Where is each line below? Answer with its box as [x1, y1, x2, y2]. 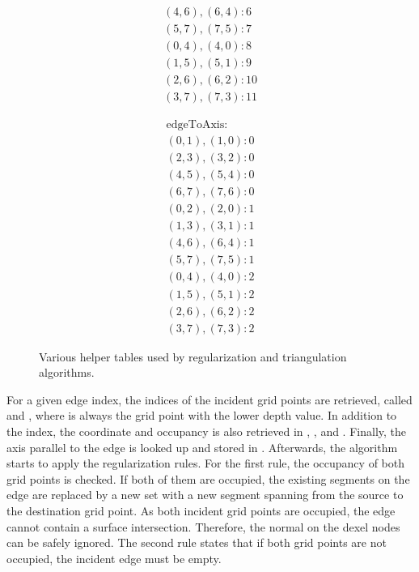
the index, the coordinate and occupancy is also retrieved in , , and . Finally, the [6, 422, 407, 439]
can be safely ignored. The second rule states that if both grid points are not [6, 534, 387, 551]
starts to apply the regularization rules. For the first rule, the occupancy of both [6, 455, 404, 472]
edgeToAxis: [166, 119, 228, 131]
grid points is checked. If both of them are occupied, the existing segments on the [6, 470, 410, 487]
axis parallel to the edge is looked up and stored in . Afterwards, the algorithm [6, 438, 398, 455]
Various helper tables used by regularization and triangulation [39, 348, 347, 365]
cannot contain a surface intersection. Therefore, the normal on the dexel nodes [6, 518, 400, 535]
